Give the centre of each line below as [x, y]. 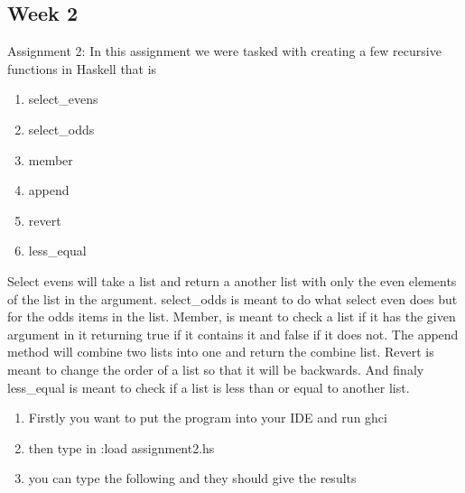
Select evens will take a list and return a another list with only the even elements [232, 280]
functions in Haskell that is [82, 68]
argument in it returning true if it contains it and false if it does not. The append [233, 334]
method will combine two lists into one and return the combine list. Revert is [221, 352]
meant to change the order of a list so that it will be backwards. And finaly [216, 369]
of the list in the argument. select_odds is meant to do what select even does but [232, 298]
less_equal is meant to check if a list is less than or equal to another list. [209, 387]
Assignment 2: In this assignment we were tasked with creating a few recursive [224, 51]
